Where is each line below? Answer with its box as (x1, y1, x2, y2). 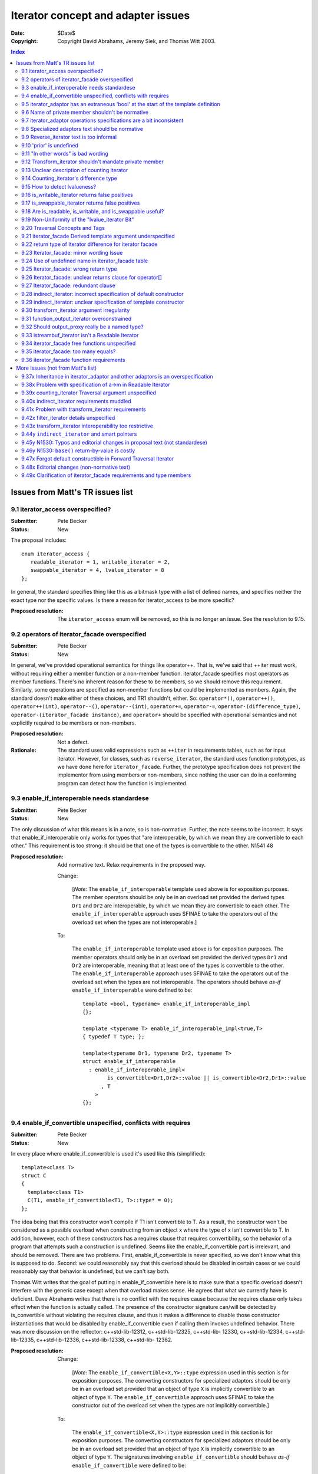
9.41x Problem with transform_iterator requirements (21, 406, 147, 413)
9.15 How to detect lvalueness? (21, 183, 97, 190)
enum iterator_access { (21, 550, 90, 557)
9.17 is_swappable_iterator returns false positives (21, 199, 140, 206)
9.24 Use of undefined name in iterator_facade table (21, 257, 148, 265)
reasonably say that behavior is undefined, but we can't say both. (11, 1268, 170, 1275)
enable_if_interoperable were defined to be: (72, 986, 193, 993)
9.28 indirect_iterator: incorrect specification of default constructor (21, 290, 184, 297)
